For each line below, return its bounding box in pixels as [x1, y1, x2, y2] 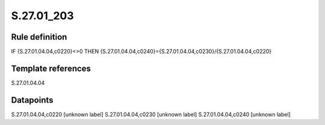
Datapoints [11, 95, 54, 105]
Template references [11, 63, 91, 73]
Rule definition [11, 32, 67, 42]
